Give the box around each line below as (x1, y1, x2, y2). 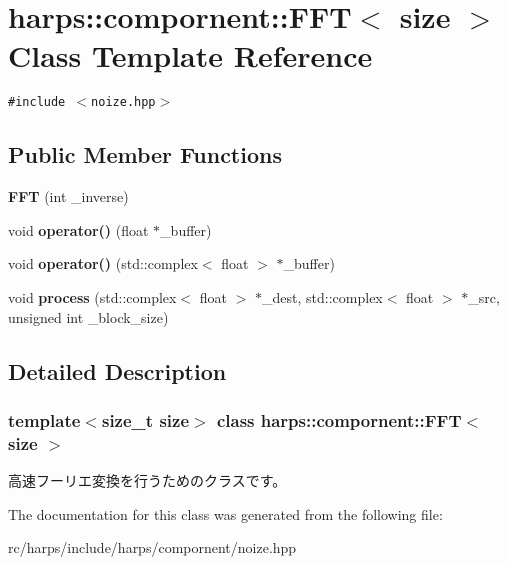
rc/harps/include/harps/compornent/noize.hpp (8, 537, 297, 558)
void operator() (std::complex (8, 253, 198, 274)
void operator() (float (8, 219, 149, 240)
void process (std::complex (8, 286, 177, 307)
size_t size (101, 407, 190, 432)
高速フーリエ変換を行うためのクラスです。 (8, 470, 287, 491)
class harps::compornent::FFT (216, 407, 462, 432)
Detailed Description (8, 355, 227, 386)
